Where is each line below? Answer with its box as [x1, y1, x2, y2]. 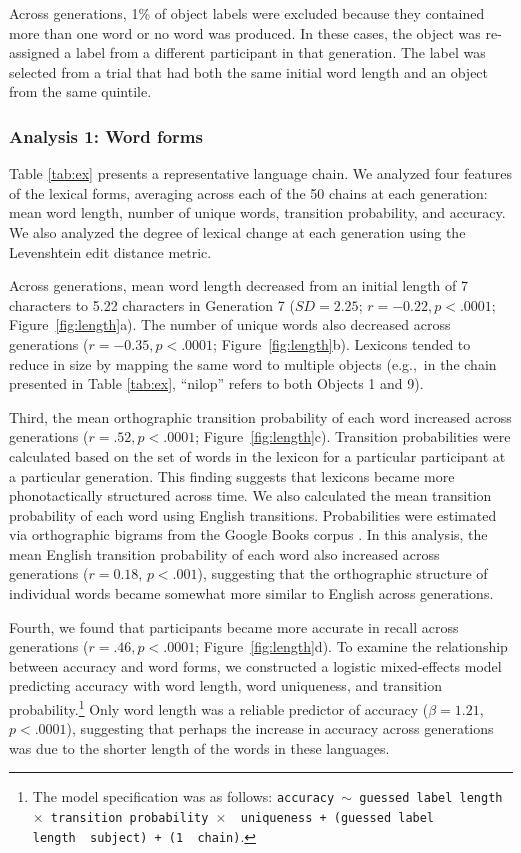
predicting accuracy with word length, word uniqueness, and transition [9, 675, 442, 696]
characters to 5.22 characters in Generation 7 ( [9, 294, 295, 315]
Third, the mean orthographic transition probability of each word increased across [9, 406, 512, 427]
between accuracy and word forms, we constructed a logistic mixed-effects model [9, 655, 502, 676]
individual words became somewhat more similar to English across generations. [9, 583, 494, 604]
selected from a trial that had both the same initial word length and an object [9, 61, 489, 82]
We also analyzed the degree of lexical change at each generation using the [9, 221, 466, 242]
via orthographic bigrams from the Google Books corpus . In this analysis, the [9, 524, 488, 545]
